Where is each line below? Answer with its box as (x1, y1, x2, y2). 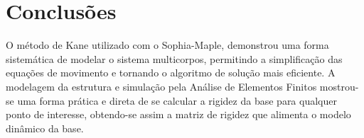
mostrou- (319, 79, 359, 93)
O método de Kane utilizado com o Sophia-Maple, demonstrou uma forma (6, 38, 329, 52)
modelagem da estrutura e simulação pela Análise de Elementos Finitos (6, 79, 317, 93)
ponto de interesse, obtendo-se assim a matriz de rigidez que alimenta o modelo (6, 107, 351, 122)
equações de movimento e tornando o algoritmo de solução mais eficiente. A (6, 65, 336, 80)
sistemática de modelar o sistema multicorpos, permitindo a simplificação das (6, 51, 343, 66)
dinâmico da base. (6, 120, 84, 135)
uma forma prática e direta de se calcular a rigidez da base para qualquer (17, 93, 337, 108)
